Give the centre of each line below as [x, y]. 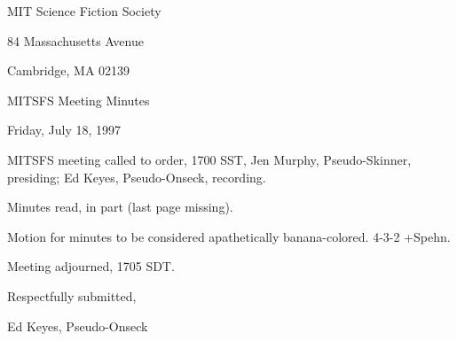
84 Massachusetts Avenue [75, 40]
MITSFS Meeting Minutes [79, 100]
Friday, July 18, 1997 [64, 130]
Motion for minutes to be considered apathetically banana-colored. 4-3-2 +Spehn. [229, 236]
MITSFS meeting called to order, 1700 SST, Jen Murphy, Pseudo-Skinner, [209, 159]
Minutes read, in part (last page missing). [120, 207]
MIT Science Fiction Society [84, 11]
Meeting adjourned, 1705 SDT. [91, 266]
